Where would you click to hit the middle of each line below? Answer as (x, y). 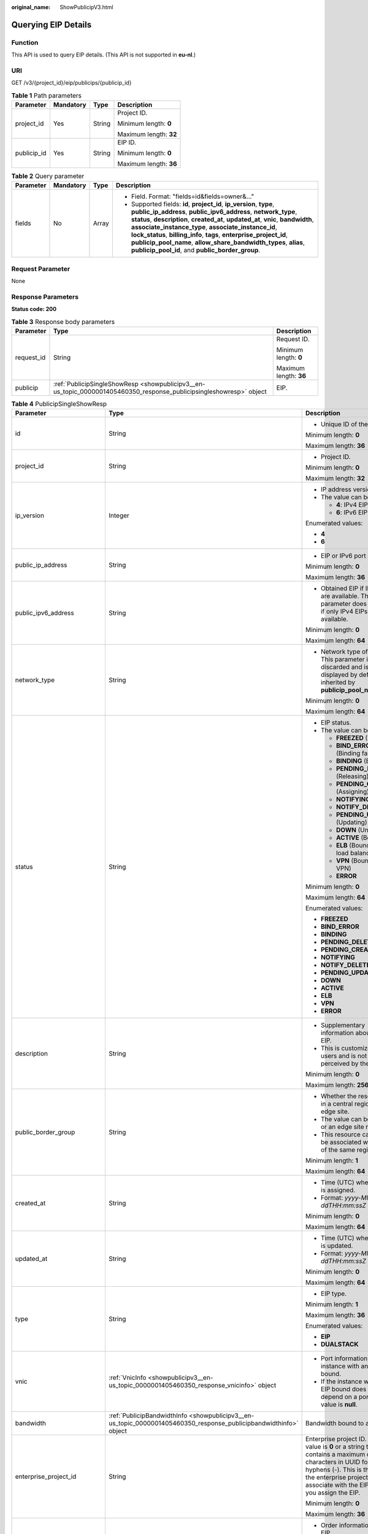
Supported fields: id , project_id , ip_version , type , (203, 204)
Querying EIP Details (52, 25)
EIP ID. (127, 142)
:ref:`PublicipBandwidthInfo (148, 1416)
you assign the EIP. (333, 1493)
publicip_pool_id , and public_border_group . (196, 250)
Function (25, 42)
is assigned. (338, 1190)
